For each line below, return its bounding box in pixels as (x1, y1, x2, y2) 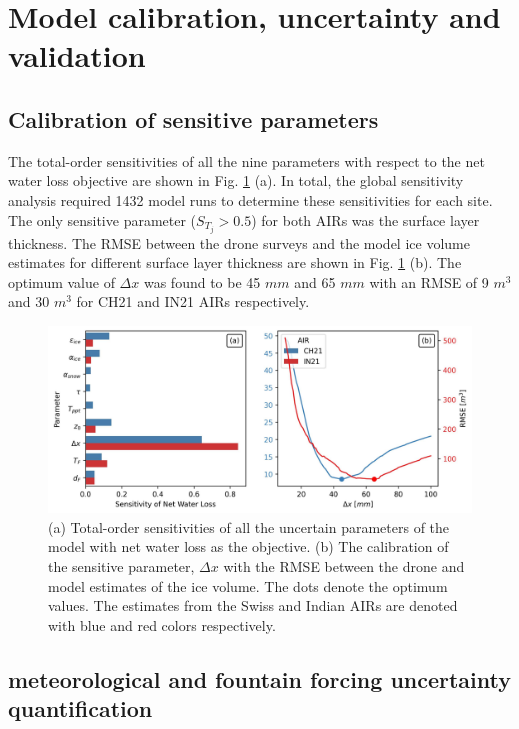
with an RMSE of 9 (369, 271, 489, 292)
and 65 (294, 271, 336, 292)
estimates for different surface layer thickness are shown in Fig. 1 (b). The (8, 252, 462, 273)
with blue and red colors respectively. (48, 614, 276, 635)
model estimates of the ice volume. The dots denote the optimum (48, 575, 448, 596)
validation (8, 35, 146, 76)
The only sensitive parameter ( (8, 209, 197, 230)
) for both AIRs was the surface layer (251, 209, 480, 230)
